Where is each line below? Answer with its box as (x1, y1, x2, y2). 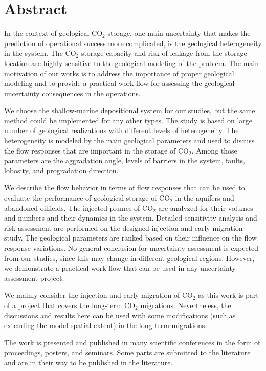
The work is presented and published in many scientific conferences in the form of (4, 337, 260, 347)
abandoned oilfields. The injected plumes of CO (4, 202, 153, 213)
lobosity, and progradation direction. (4, 165, 119, 176)
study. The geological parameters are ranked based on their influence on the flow (4, 232, 257, 243)
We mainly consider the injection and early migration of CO (4, 290, 193, 300)
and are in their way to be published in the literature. (4, 357, 173, 367)
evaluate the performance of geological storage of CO (4, 192, 170, 203)
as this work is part (198, 290, 259, 300)
